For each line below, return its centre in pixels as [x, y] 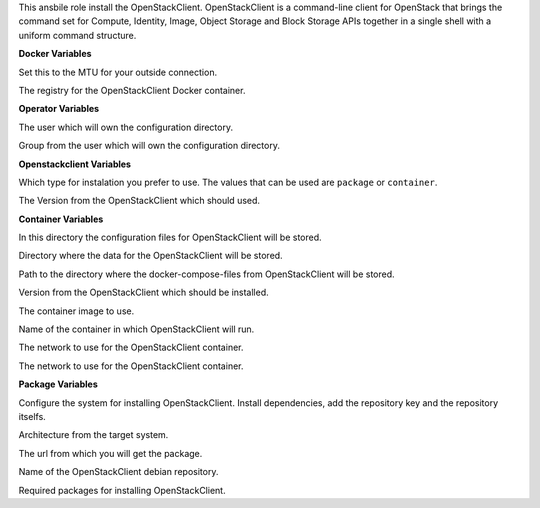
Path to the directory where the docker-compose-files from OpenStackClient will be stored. [206, 274]
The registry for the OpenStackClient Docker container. [132, 90]
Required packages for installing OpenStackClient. [122, 490]
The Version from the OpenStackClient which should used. [139, 201]
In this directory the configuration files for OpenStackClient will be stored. [170, 237]
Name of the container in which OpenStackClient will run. [136, 329]
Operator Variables [59, 109]
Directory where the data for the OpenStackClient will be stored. [151, 256]
